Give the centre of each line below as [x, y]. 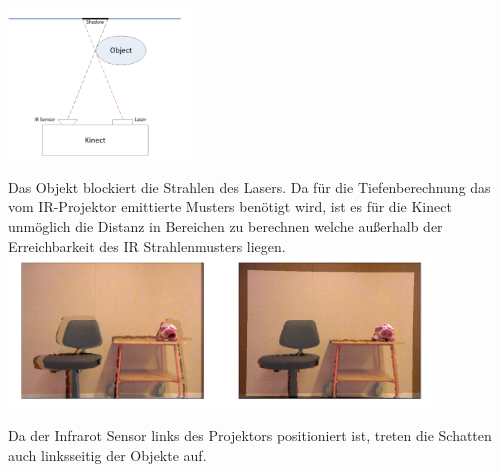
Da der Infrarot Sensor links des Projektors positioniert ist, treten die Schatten [250, 434]
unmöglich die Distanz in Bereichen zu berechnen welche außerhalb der [225, 225]
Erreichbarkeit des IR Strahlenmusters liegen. [147, 245]
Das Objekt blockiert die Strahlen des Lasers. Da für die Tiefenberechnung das [249, 186]
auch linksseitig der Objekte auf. [107, 454]
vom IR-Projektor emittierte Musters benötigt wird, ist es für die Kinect [230, 206]
